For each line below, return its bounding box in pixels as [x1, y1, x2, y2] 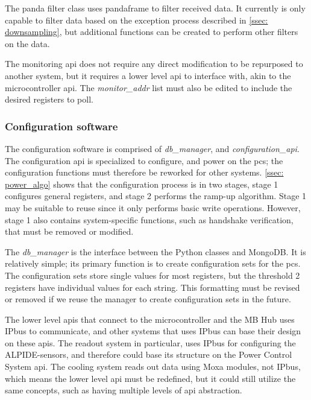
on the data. [5, 37, 50, 49]
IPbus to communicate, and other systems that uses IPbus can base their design [5, 325, 301, 337]
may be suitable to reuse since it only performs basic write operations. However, [5, 201, 301, 214]
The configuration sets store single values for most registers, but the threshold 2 [5, 268, 300, 281]
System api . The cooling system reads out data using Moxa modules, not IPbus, [5, 360, 301, 373]
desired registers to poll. [5, 93, 93, 106]
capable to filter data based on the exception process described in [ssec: [5, 13, 268, 26]
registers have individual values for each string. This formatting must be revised [5, 281, 300, 293]
